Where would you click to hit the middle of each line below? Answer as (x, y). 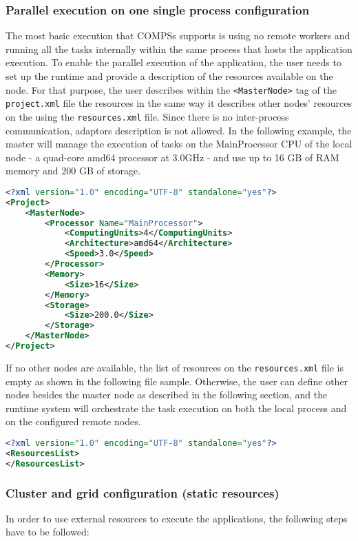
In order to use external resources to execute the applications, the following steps (177, 518)
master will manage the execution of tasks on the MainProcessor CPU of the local (179, 144)
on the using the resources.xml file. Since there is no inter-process (147, 116)
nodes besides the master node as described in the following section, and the (167, 395)
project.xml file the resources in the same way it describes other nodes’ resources (179, 103)
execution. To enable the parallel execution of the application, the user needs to (173, 62)
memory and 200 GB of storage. (73, 171)
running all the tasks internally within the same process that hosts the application (179, 49)
